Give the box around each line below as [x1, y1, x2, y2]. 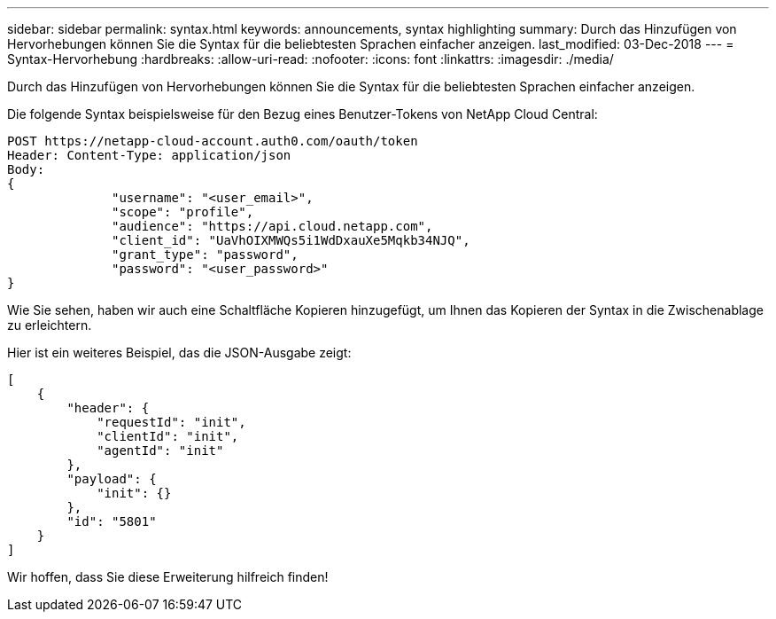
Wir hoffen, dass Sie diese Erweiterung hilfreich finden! [7, 569, 329, 584]
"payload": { [66, 472, 157, 486]
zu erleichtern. [7, 317, 92, 333]
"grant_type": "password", [112, 247, 299, 262]
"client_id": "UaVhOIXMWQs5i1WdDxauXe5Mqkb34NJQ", [112, 233, 470, 247]
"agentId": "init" [97, 443, 224, 458]
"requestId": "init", [97, 415, 246, 429]
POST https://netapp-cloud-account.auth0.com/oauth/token [7, 134, 418, 148]
